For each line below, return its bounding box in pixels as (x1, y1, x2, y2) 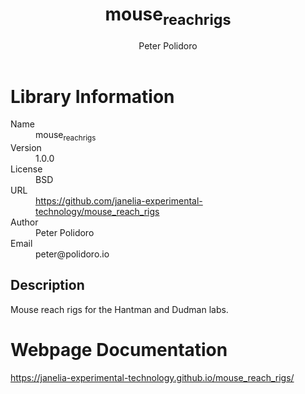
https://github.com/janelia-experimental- (35, 195, 203, 207)
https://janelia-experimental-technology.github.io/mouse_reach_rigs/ (10, 371, 295, 383)
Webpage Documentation (10, 339, 228, 362)
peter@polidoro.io (35, 248, 110, 260)
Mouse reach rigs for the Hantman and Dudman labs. (10, 303, 229, 315)
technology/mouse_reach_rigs (35, 206, 160, 218)
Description (10, 277, 85, 294)
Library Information (10, 85, 175, 108)
